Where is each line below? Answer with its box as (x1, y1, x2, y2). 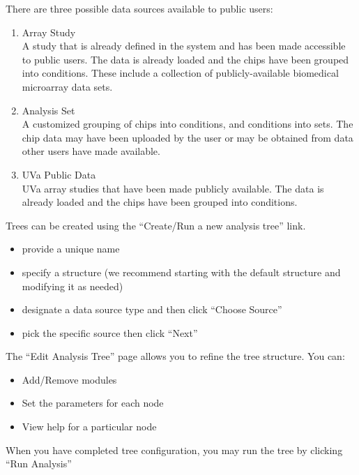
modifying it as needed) (22, 278, 123, 293)
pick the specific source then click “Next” (22, 325, 198, 340)
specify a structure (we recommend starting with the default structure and (22, 264, 341, 279)
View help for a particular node (22, 419, 157, 434)
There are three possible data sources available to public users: (6, 1, 273, 15)
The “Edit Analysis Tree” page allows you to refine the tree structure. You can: (6, 349, 345, 363)
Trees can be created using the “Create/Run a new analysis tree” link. (6, 218, 306, 232)
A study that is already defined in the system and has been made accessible (22, 38, 346, 53)
